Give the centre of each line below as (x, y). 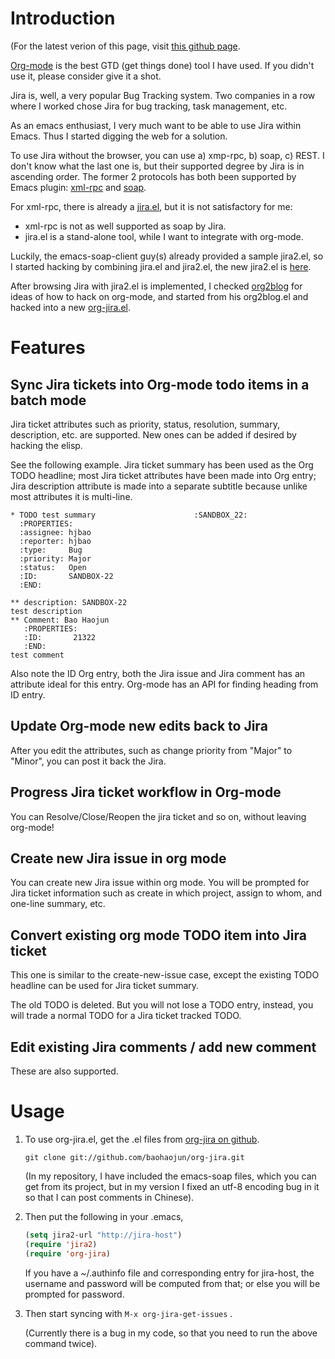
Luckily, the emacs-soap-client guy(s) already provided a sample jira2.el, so (167, 256)
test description (46, 611)
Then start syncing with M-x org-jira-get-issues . (128, 1313)
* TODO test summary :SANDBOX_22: (129, 515)
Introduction (63, 18)
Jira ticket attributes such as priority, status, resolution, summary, (145, 424)
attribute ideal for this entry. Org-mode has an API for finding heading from (164, 684)
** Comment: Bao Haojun (60, 620)
